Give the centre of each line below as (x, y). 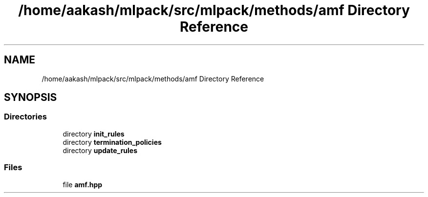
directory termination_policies (112, 142)
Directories (25, 117)
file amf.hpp (83, 184)
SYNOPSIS (31, 98)
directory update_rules (100, 150)
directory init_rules (94, 134)
